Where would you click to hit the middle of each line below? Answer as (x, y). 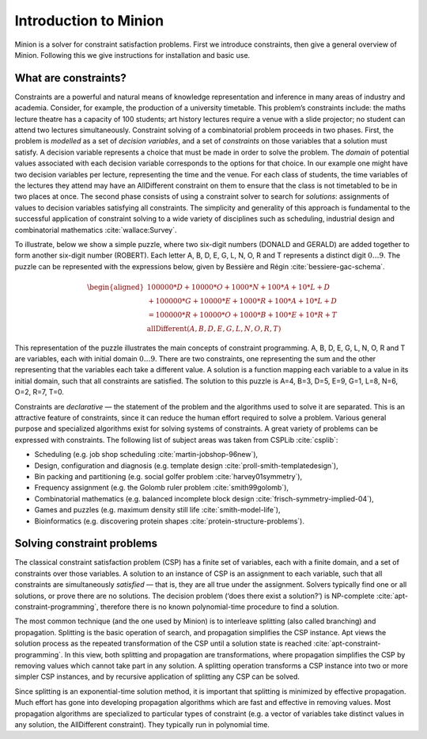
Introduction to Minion (89, 21)
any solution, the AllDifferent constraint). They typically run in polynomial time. (142, 724)
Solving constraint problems (86, 544)
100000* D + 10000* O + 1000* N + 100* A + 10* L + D (238, 287)
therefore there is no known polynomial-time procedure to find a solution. (219, 607)
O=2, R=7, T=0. (40, 392)
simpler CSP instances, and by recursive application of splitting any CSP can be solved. (157, 676)
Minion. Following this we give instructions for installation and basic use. (132, 55)
